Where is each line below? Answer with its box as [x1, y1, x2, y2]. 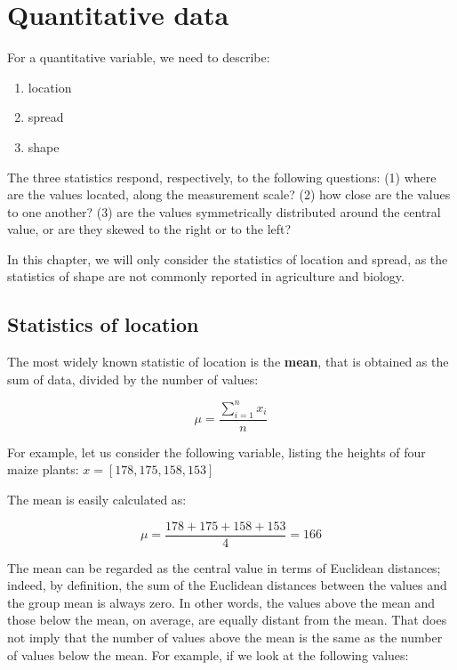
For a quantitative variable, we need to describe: [7, 48, 270, 67]
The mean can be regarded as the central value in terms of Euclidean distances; [7, 558, 441, 577]
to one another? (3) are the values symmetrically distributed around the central [7, 202, 441, 221]
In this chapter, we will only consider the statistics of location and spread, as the [7, 249, 448, 268]
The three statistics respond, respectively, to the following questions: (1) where [7, 167, 437, 186]
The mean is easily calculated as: [7, 489, 187, 508]
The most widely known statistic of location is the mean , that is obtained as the [7, 352, 449, 371]
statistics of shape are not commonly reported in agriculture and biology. [7, 267, 405, 286]
